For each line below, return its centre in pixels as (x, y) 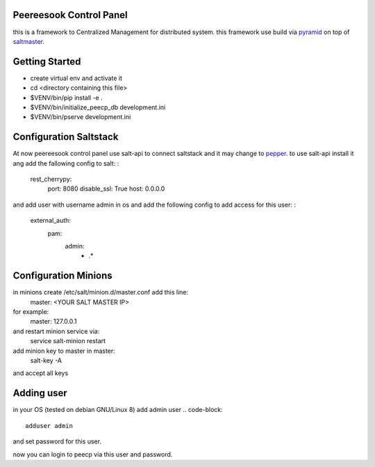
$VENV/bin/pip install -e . (67, 97)
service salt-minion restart (68, 341)
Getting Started (47, 62)
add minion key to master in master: (64, 351)
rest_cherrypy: (51, 179)
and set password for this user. (57, 441)
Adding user (40, 393)
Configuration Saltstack (66, 137)
